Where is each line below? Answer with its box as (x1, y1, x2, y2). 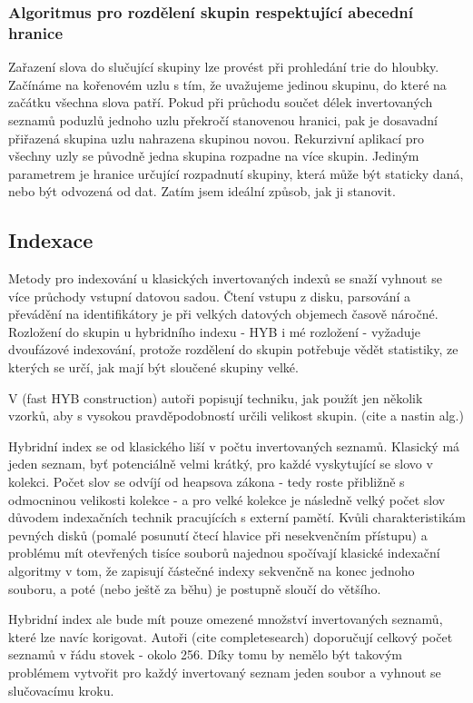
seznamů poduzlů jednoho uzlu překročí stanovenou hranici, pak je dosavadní (8, 110, 438, 129)
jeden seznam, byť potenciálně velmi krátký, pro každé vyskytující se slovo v (8, 454, 433, 473)
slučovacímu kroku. (8, 680, 114, 699)
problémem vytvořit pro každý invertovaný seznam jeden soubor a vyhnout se (8, 662, 441, 681)
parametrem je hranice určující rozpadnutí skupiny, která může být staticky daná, (8, 163, 464, 183)
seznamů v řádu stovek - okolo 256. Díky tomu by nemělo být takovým (8, 645, 402, 664)
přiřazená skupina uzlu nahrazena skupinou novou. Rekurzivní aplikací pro (8, 128, 424, 147)
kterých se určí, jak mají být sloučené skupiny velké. (8, 358, 299, 377)
